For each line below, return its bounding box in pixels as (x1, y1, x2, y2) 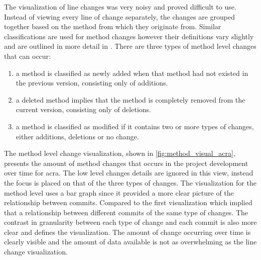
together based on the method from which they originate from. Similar (4, 21, 221, 32)
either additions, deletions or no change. (16, 131, 139, 141)
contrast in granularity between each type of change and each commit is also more (4, 217, 257, 227)
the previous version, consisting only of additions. (16, 77, 168, 88)
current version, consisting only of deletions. (16, 104, 151, 115)
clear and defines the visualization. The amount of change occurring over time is (4, 226, 251, 237)
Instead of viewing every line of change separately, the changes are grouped (4, 11, 235, 22)
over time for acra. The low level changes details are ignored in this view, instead (4, 167, 253, 178)
